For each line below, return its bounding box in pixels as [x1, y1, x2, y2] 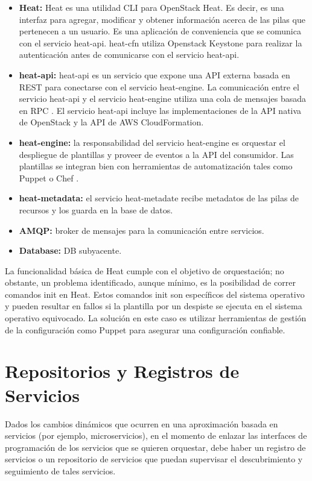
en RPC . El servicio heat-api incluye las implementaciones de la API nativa [19, 104, 302, 116]
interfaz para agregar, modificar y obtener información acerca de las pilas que [19, 13, 305, 25]
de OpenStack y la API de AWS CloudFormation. [19, 116, 204, 128]
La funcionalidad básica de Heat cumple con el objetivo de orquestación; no [5, 264, 284, 277]
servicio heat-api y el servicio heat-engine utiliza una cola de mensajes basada [19, 92, 307, 105]
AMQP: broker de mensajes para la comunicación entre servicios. [19, 224, 264, 236]
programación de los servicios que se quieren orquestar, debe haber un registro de [5, 441, 306, 453]
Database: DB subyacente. [19, 244, 122, 257]
